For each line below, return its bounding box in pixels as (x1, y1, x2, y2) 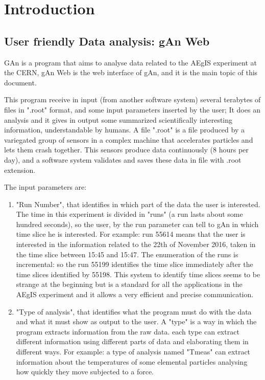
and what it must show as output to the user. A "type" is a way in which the (16, 316, 257, 327)
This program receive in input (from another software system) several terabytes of (4, 94, 261, 105)
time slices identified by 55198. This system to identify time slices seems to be (16, 269, 260, 279)
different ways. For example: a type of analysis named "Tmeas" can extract (16, 346, 251, 357)
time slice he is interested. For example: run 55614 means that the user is (16, 229, 246, 239)
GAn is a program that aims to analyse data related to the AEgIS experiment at (4, 57, 257, 68)
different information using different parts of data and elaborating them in (16, 336, 249, 347)
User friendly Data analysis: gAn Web (4, 33, 210, 49)
